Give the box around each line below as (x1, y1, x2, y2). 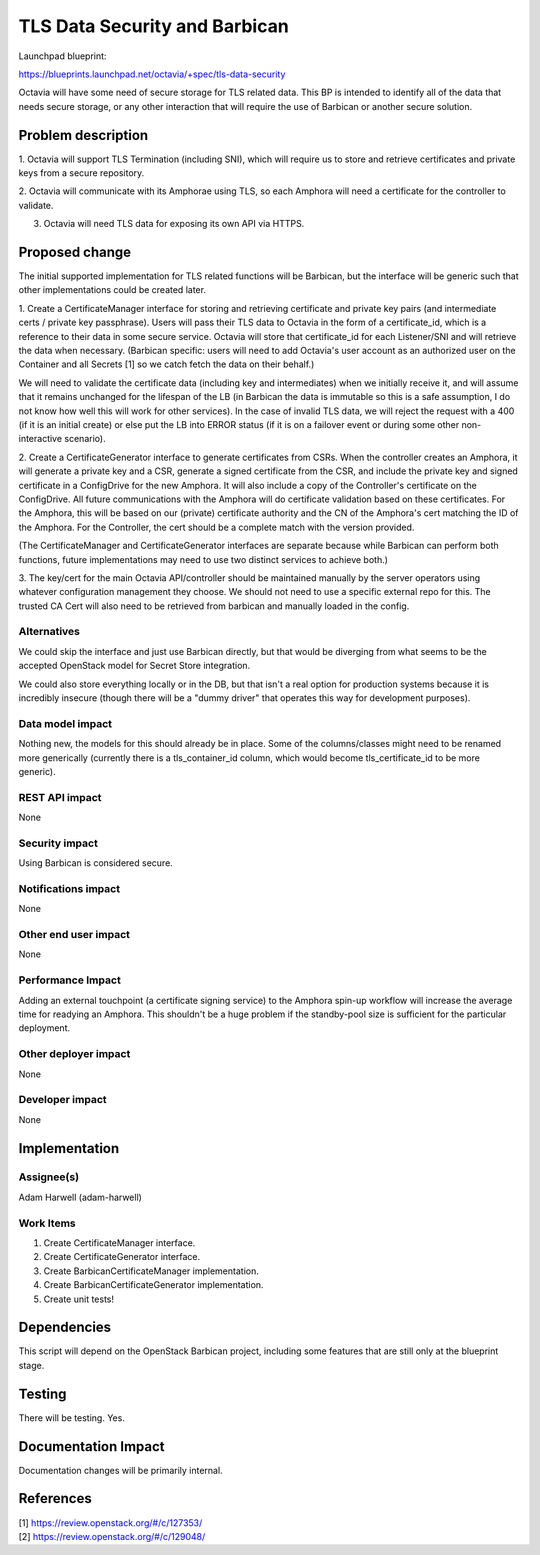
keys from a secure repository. (18, 167, 145, 179)
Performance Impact (18, 973, 122, 987)
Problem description (18, 126, 149, 144)
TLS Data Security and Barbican (18, 15, 289, 37)
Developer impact (18, 1093, 107, 1107)
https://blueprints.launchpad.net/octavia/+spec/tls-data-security (18, 68, 286, 80)
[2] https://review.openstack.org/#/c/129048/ (18, 1530, 206, 1542)
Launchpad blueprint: (18, 50, 107, 62)
